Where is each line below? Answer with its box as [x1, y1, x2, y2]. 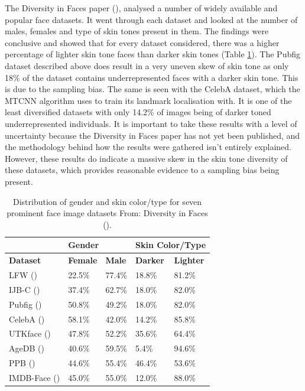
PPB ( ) [9, 357, 35, 369]
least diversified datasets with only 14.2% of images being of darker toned [5, 106, 271, 118]
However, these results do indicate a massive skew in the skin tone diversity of [5, 152, 288, 164]
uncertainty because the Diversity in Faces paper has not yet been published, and [5, 129, 300, 141]
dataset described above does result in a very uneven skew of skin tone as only [5, 59, 289, 71]
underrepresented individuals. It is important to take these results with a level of [5, 117, 297, 129]
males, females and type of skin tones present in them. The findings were [5, 25, 269, 37]
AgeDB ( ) [9, 342, 44, 354]
